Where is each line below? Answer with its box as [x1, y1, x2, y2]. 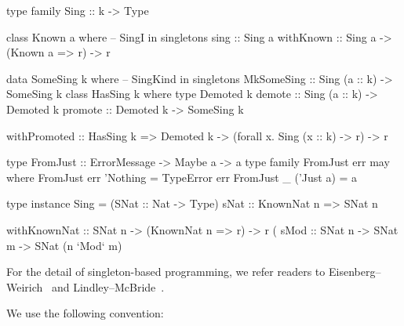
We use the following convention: [6, 305, 164, 321]
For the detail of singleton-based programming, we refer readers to [6, 263, 326, 280]
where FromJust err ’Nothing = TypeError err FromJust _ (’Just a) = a [6, 168, 358, 185]
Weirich [6, 278, 43, 295]
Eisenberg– [328, 263, 381, 280]
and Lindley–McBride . [51, 278, 165, 295]
